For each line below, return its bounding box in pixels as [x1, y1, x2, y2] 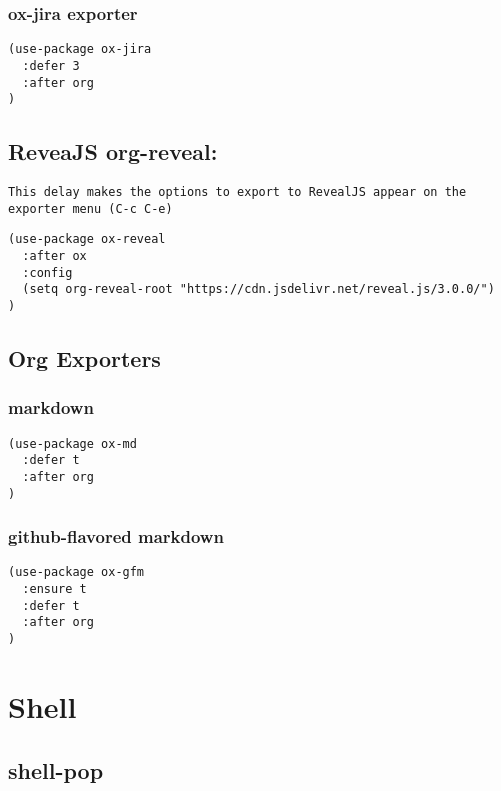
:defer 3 [22, 58, 80, 73]
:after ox [22, 249, 87, 264]
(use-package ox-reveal [8, 232, 166, 247]
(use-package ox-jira [8, 42, 152, 57]
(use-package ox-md [8, 436, 137, 451]
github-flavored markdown [8, 524, 224, 549]
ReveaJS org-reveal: [8, 136, 218, 167]
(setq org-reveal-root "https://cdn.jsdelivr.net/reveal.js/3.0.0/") [22, 282, 495, 297]
